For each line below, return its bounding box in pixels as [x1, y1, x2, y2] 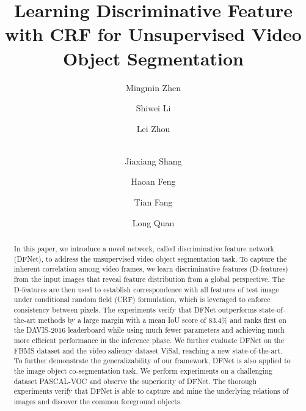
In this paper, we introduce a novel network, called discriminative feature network [13, 243, 274, 254]
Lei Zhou [136, 122, 170, 135]
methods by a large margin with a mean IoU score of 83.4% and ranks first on [38, 314, 286, 325]
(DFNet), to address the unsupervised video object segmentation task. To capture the [13, 253, 287, 264]
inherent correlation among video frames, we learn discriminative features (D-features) [13, 264, 288, 274]
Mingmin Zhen [126, 81, 181, 94]
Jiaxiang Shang [125, 154, 182, 167]
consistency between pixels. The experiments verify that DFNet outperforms [13, 304, 257, 314]
